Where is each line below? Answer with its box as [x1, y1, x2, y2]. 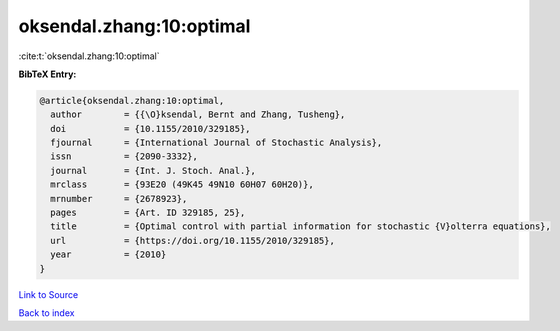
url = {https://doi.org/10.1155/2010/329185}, [50, 235, 335, 246]
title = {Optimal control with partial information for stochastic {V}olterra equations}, [50, 221, 552, 232]
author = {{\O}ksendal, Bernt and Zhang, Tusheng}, [50, 109, 346, 120]
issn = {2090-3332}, [50, 151, 199, 162]
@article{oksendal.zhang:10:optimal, [39, 95, 225, 106]
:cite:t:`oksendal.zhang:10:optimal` [18, 50, 160, 62]
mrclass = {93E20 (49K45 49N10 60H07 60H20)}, [50, 179, 314, 190]
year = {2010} [50, 249, 167, 260]
